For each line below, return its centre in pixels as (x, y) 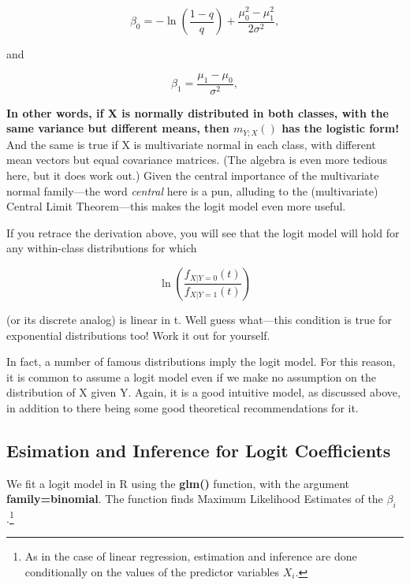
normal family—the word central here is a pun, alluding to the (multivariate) (192, 190)
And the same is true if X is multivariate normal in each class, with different (191, 144)
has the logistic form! (341, 128)
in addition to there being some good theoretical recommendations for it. (183, 407)
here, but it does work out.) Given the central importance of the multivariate (193, 175)
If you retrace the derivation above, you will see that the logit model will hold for (203, 232)
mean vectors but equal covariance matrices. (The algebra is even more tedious (197, 160)
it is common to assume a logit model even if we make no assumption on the (191, 376)
